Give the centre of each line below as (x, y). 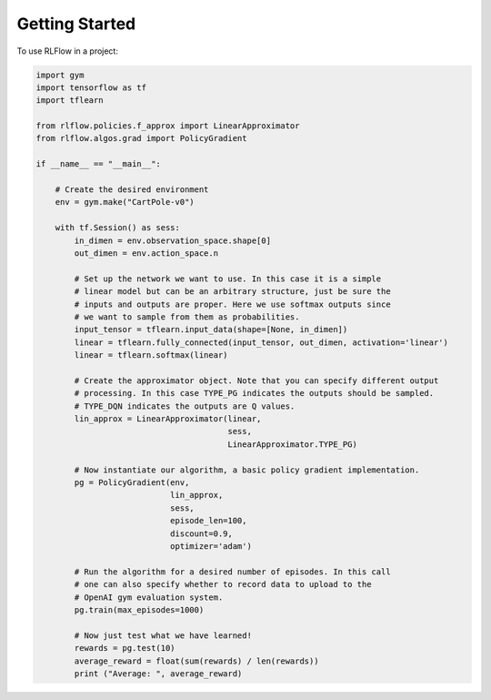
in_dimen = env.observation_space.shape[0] (173, 240)
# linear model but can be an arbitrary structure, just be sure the (232, 292)
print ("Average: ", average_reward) (158, 673)
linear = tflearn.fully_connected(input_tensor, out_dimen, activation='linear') (261, 342)
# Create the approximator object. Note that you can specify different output (256, 380)
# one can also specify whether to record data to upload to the (223, 584)
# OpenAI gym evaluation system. (149, 597)
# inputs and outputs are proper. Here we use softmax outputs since (232, 304)
